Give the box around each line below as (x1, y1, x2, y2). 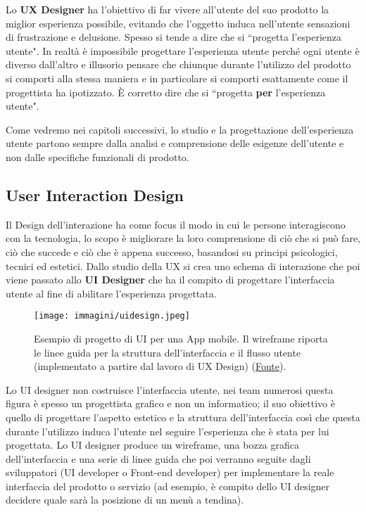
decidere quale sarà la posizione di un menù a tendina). (6, 492, 244, 507)
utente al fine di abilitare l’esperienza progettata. (6, 286, 217, 300)
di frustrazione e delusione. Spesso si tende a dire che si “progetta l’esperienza (6, 30, 342, 44)
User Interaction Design (6, 184, 184, 205)
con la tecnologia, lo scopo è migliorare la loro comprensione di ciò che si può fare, (6, 231, 360, 245)
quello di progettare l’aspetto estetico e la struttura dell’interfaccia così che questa (6, 409, 360, 424)
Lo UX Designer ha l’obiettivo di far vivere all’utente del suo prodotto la (6, 2, 329, 16)
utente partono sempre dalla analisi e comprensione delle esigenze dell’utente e (6, 136, 344, 151)
